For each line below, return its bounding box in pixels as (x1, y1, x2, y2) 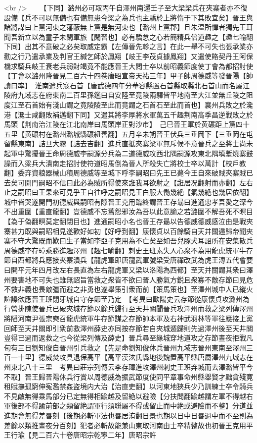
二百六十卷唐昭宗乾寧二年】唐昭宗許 (38, 430, 156, 440)
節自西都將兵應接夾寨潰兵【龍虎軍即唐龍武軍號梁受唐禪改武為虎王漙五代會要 (4, 255, 253, 265)
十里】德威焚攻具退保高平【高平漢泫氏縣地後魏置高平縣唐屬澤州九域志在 (17, 352, 253, 362)
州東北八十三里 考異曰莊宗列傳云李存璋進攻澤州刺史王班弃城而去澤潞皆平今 (4, 361, 253, 372)
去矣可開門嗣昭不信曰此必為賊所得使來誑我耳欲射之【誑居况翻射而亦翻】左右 (4, 177, 253, 187)
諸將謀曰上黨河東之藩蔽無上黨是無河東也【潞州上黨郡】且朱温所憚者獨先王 (4, 22, 246, 32)
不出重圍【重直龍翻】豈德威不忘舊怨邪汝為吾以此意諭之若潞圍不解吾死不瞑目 (4, 206, 253, 217)
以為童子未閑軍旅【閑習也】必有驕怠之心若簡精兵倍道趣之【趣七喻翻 (31, 31, 253, 42)
